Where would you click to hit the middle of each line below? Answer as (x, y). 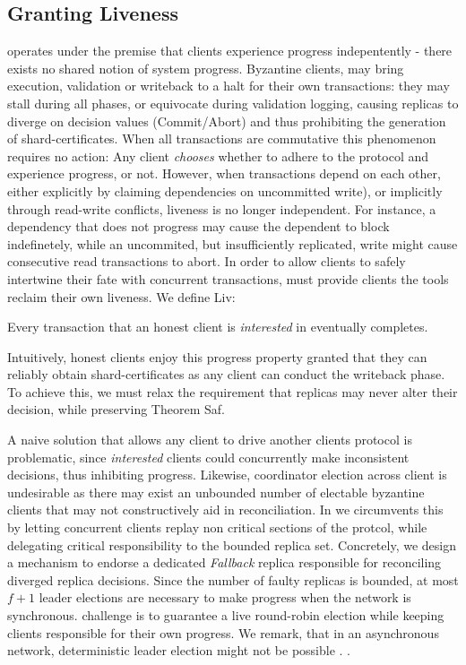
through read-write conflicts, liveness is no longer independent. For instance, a (222, 208)
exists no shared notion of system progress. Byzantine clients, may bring (206, 68)
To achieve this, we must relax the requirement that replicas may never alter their (233, 391)
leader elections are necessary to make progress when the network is (225, 597)
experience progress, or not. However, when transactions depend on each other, (224, 173)
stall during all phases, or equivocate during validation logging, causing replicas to (233, 103)
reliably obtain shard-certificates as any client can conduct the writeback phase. (226, 374)
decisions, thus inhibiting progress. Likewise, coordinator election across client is (227, 475)
